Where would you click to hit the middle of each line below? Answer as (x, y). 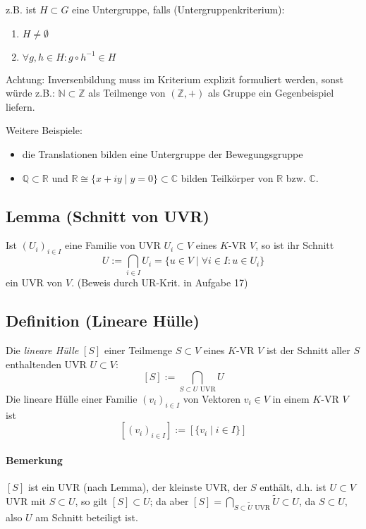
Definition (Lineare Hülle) (103, 321)
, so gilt (91, 500)
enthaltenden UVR (46, 364)
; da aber (169, 500)
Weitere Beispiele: (44, 130)
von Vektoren (212, 398)
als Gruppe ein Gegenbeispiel (271, 93)
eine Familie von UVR (113, 245)
